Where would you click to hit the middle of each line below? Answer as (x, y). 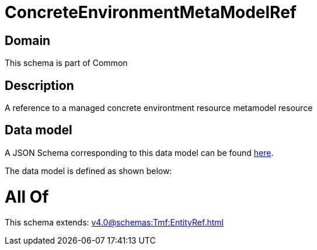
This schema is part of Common (66, 63)
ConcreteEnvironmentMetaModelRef (151, 12)
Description (39, 85)
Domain (28, 40)
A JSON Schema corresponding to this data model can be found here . (139, 152)
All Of (27, 197)
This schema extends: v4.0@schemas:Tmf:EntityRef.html (114, 223)
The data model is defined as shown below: (88, 171)
